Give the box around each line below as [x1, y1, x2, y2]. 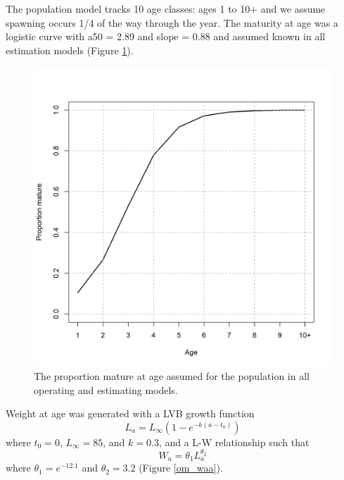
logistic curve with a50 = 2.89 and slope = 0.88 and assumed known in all [6, 29, 326, 44]
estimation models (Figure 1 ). [6, 42, 134, 57]
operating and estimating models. [34, 382, 178, 397]
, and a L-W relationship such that [158, 434, 310, 449]
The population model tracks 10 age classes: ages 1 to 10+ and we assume [6, 1, 326, 16]
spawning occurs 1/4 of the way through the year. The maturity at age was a [6, 15, 338, 30]
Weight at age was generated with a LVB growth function [6, 406, 255, 421]
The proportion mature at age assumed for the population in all [34, 368, 310, 383]
